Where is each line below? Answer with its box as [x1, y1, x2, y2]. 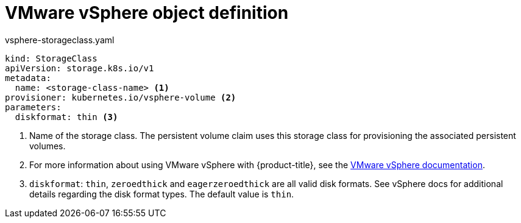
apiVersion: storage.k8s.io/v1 [5, 63, 154, 73]
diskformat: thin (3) [15, 111, 118, 122]
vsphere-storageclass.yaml [5, 34, 115, 45]
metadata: [5, 73, 51, 83]
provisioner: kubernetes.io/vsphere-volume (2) [5, 92, 236, 102]
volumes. [29, 140, 66, 151]
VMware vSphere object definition [5, 2, 289, 23]
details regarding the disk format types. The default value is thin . [29, 188, 294, 199]
